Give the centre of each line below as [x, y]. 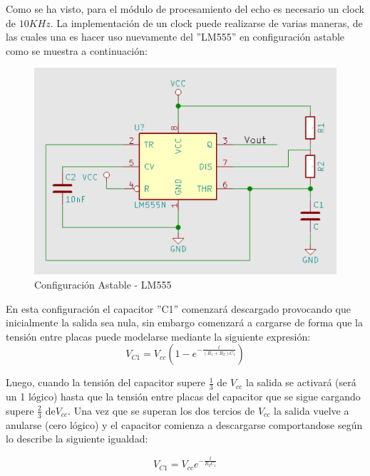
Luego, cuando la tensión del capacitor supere [106, 382]
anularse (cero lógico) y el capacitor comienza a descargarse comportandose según [184, 424]
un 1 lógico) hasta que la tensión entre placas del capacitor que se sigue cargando [183, 397]
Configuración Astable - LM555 [103, 284]
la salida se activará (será [301, 382]
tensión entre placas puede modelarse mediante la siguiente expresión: [158, 336]
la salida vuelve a [312, 410]
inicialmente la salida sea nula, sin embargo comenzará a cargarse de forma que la [184, 322]
